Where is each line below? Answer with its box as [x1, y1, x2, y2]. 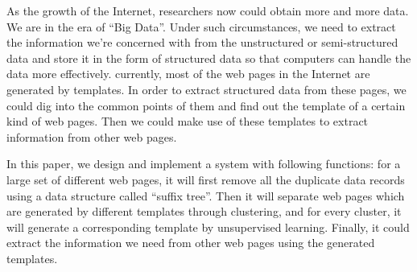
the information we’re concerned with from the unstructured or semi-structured [6, 34, 398, 51]
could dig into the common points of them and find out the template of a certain [6, 97, 406, 113]
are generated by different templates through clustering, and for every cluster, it [6, 203, 402, 220]
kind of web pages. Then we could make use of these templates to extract [6, 113, 369, 130]
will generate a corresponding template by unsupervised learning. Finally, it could [6, 218, 410, 235]
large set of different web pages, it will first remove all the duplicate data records [6, 171, 405, 188]
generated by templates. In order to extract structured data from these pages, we [6, 80, 407, 97]
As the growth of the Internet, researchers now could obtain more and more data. [6, 2, 409, 19]
